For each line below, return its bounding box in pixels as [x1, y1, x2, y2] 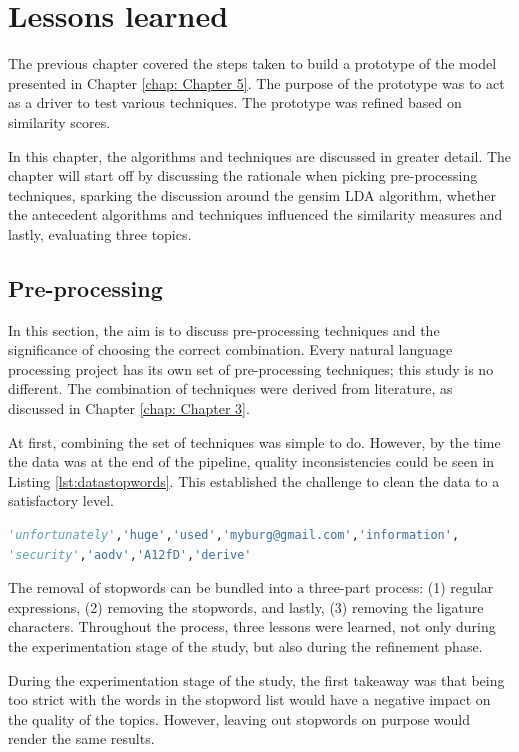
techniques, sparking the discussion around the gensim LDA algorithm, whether [8, 184, 496, 205]
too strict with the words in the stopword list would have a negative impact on [8, 689, 491, 710]
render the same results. [8, 728, 155, 749]
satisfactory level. [8, 490, 114, 511]
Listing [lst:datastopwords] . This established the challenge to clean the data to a [8, 470, 500, 491]
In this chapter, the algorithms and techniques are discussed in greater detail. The [8, 145, 512, 166]
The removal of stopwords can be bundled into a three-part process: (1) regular [8, 577, 494, 598]
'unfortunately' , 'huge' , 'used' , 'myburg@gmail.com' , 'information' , [8, 528, 460, 543]
